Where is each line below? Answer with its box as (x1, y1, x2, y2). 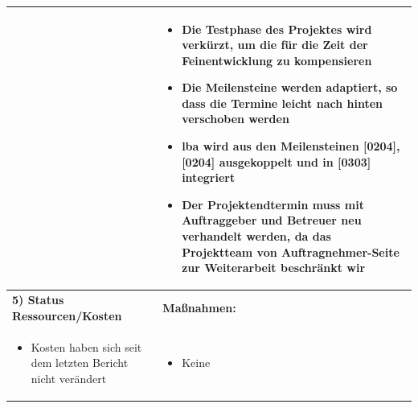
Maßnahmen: (162, 299, 236, 315)
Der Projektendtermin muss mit (182, 196, 364, 212)
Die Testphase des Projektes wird (182, 20, 372, 37)
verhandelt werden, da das (182, 228, 331, 245)
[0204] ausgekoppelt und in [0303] (182, 153, 371, 170)
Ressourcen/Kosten (12, 307, 122, 324)
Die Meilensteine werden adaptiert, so (182, 79, 398, 96)
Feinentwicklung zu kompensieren (182, 52, 372, 68)
